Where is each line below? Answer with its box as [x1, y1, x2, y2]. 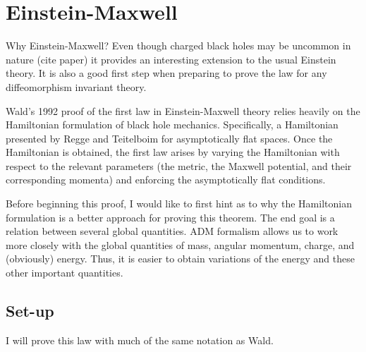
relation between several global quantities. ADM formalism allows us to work [6, 224, 338, 238]
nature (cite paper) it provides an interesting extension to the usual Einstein [6, 51, 336, 66]
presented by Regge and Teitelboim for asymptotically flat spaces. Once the [6, 131, 333, 145]
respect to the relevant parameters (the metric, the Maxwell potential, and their [6, 158, 352, 173]
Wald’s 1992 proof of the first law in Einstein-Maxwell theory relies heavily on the [6, 103, 360, 118]
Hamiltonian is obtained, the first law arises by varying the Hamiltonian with [6, 145, 340, 159]
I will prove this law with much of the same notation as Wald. [6, 332, 274, 347]
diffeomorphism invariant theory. [6, 79, 147, 94]
